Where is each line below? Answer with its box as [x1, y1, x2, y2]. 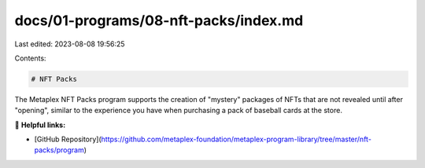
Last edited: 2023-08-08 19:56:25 [14, 39, 125, 49]
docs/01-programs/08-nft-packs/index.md [14, 12, 304, 29]
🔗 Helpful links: [14, 120, 66, 130]
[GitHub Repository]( [34, 134, 102, 144]
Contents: [14, 53, 46, 63]
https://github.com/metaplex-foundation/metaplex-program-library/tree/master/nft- [101, 134, 371, 144]
